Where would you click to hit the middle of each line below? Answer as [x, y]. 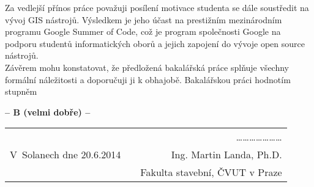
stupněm [21, 91]
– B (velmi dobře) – [48, 112]
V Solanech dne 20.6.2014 [65, 155]
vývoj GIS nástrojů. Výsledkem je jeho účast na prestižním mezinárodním [144, 19]
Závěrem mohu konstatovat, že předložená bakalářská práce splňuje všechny [147, 67]
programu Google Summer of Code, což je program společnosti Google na [143, 31]
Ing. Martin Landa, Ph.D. [226, 155]
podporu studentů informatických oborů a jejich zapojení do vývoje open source [155, 43]
